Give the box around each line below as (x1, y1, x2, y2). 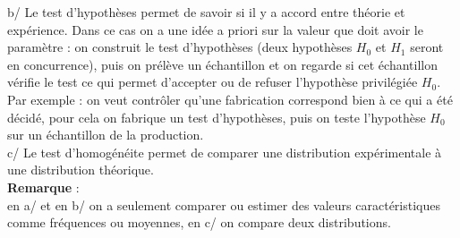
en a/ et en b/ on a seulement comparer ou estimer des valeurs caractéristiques (7, 195, 440, 214)
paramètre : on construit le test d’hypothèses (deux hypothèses (7, 38, 353, 56)
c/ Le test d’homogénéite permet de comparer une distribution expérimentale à (7, 142, 442, 161)
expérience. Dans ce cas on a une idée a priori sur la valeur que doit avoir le (7, 20, 423, 38)
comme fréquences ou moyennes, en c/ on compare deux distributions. (7, 213, 391, 232)
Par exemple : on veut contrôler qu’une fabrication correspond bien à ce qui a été (7, 89, 453, 108)
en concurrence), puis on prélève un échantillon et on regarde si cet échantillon (7, 55, 438, 73)
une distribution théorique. (7, 160, 154, 179)
